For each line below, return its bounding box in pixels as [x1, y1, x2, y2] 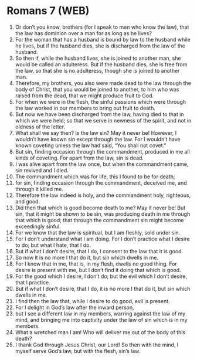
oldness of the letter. [15, 123, 65, 130]
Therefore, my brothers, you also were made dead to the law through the [15, 79, 191, 86]
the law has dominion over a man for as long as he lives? [15, 29, 152, 36]
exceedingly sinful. [15, 223, 61, 230]
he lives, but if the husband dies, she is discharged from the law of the [15, 42, 185, 49]
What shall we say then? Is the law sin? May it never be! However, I [15, 129, 177, 136]
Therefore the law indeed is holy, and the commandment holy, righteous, [15, 192, 191, 199]
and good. [15, 198, 40, 205]
